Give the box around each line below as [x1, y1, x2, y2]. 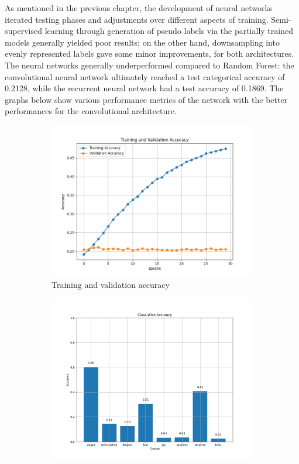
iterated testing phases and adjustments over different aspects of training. [5, 13, 269, 25]
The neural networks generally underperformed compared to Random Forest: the [5, 59, 294, 71]
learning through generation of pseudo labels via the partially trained [44, 25, 293, 37]
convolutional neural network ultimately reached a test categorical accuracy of [5, 70, 285, 83]
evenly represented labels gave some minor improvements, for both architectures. [5, 47, 294, 60]
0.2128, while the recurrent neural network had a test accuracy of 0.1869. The [5, 82, 284, 94]
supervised [5, 25, 42, 37]
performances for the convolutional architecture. [5, 105, 177, 117]
